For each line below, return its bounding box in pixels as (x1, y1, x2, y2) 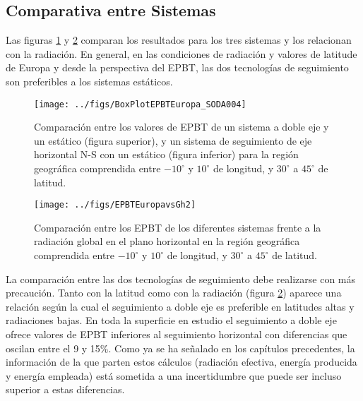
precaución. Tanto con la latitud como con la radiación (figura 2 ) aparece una (6, 285, 342, 300)
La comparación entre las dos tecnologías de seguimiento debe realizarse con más (6, 271, 356, 286)
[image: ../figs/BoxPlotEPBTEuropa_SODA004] (34, 99, 246, 109)
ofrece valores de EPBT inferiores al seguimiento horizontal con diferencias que (6, 327, 347, 342)
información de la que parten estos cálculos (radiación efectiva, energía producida (6, 354, 357, 369)
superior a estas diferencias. (6, 382, 125, 397)
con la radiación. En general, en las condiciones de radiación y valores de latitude (6, 46, 357, 61)
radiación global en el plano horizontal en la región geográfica (34, 234, 300, 249)
